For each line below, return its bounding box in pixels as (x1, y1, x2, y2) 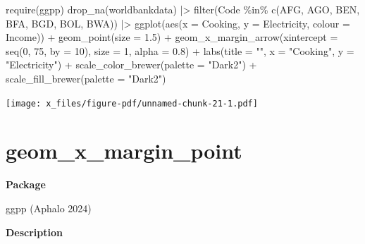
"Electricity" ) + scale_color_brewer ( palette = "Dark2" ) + (6, 57, 257, 72)
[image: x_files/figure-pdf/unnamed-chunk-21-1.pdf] (6, 98, 258, 109)
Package (6, 177, 46, 192)
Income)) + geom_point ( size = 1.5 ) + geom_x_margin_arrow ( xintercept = (6, 30, 338, 44)
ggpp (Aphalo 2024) (6, 200, 92, 215)
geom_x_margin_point (6, 136, 242, 165)
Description (6, 224, 63, 239)
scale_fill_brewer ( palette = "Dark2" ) (6, 71, 166, 85)
